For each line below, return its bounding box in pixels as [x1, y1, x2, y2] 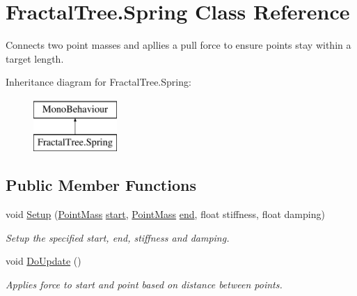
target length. [6, 51, 64, 65]
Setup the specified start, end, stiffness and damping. [6, 230, 230, 244]
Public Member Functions [6, 174, 196, 196]
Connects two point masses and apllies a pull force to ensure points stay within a [6, 38, 351, 52]
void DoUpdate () [6, 254, 81, 268]
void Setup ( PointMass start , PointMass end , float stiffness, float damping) [6, 207, 325, 221]
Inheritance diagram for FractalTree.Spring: [6, 75, 191, 89]
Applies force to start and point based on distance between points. [6, 277, 283, 292]
